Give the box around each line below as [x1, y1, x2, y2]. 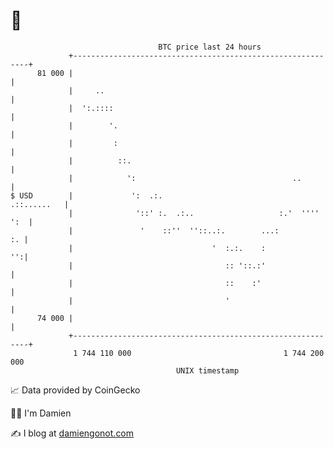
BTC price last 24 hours [158, 42, 262, 52]
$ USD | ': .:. [10, 190, 163, 201]
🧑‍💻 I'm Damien [10, 407, 72, 419]
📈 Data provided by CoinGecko [10, 384, 141, 396]
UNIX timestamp [175, 365, 240, 376]
